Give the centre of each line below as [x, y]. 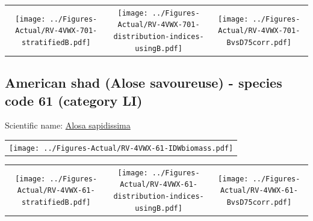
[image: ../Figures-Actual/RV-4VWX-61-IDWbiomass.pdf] [121, 148]
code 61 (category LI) [74, 100]
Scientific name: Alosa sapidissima [68, 125]
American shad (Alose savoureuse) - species [144, 83]
